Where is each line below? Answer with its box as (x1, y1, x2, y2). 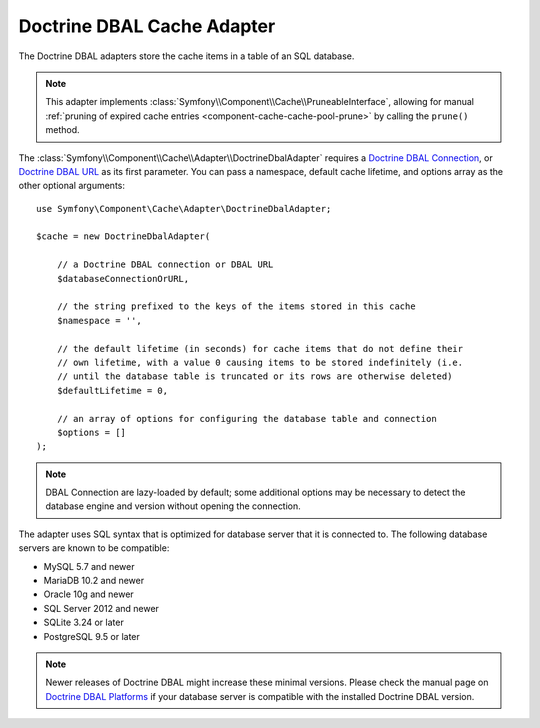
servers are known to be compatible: (18, 542, 170, 554)
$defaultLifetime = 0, (56, 385, 169, 396)
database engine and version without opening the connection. (45, 500, 302, 512)
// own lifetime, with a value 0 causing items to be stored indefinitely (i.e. (56, 356, 464, 368)
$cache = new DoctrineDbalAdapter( (36, 231, 211, 242)
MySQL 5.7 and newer (43, 560, 135, 572)
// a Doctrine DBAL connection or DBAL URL (56, 259, 274, 270)
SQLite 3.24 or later (43, 616, 124, 629)
